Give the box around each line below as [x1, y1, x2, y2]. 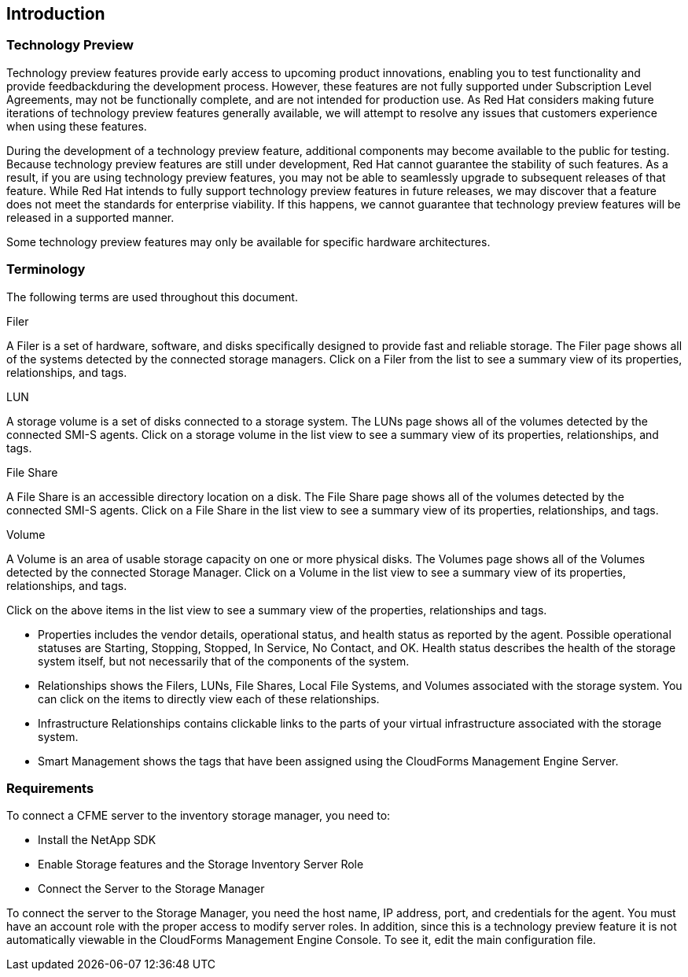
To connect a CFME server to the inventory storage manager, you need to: [6, 809, 391, 823]
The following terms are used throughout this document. [6, 289, 298, 304]
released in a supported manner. [6, 210, 175, 224]
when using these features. [6, 119, 147, 133]
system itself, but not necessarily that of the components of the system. [38, 654, 410, 668]
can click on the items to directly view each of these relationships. [38, 691, 380, 706]
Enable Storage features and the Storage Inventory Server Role [38, 857, 364, 872]
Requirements [6, 780, 94, 796]
